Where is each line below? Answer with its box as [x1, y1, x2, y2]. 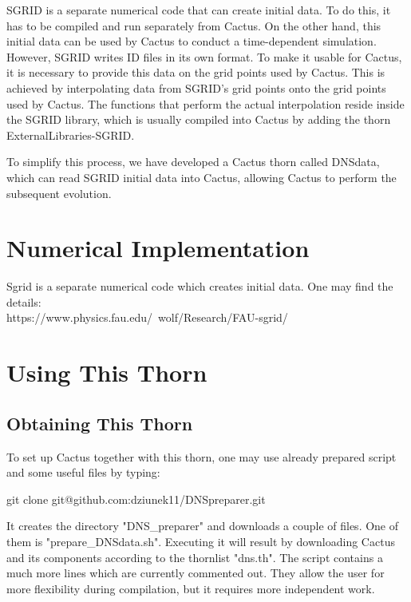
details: [6, 293, 41, 310]
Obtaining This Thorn [6, 410, 193, 435]
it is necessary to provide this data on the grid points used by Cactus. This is [6, 64, 385, 81]
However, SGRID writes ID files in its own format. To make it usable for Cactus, [6, 48, 402, 65]
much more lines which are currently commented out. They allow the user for [6, 564, 385, 581]
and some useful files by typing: [6, 464, 160, 481]
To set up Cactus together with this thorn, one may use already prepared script [6, 448, 397, 465]
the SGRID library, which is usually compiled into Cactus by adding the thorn [6, 111, 391, 128]
